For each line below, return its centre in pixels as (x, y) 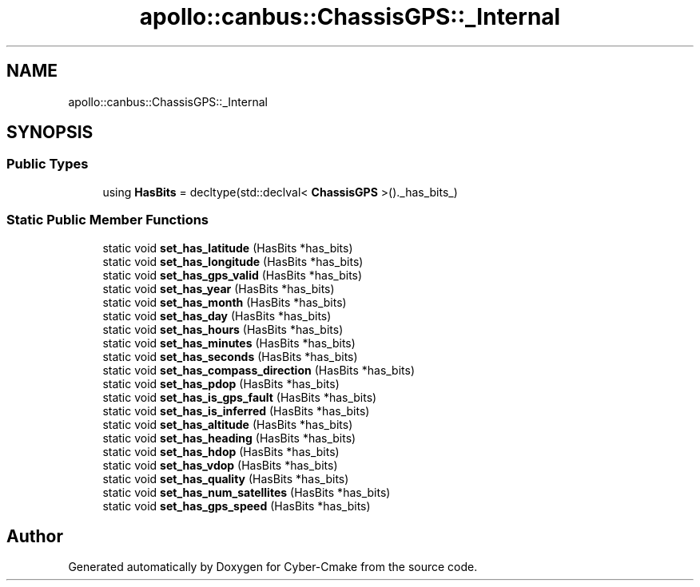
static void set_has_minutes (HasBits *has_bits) (229, 343)
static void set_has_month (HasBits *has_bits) (225, 302)
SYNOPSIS (50, 133)
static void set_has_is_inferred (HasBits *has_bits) (236, 411)
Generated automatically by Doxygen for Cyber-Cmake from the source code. (273, 567)
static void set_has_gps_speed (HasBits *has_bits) (237, 506)
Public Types (48, 164)
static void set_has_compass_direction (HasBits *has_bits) (259, 370)
